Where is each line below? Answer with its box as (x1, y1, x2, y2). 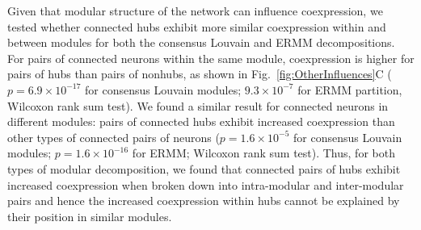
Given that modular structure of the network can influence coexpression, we (7, 2, 383, 19)
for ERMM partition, (297, 81, 402, 98)
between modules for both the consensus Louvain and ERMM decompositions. (7, 34, 395, 51)
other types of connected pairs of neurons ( (7, 128, 220, 145)
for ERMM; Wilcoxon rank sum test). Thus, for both (132, 144, 395, 161)
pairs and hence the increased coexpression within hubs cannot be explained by (7, 192, 400, 209)
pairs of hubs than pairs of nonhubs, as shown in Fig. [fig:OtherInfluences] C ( (7, 65, 392, 82)
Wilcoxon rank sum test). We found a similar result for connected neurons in (7, 97, 389, 114)
